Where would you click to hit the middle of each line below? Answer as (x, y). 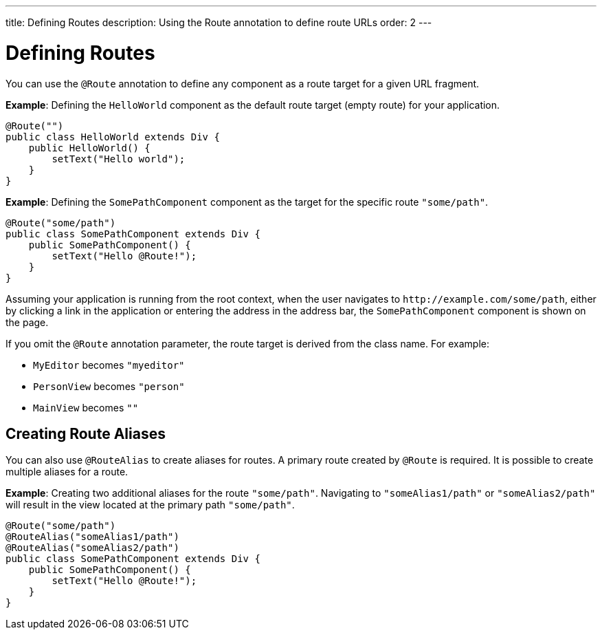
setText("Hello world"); (119, 159)
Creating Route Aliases (86, 433)
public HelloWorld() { (89, 148)
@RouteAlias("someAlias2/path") (92, 548)
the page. (27, 322)
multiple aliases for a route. (67, 472)
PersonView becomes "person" (109, 386)
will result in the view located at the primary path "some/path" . (150, 505)
